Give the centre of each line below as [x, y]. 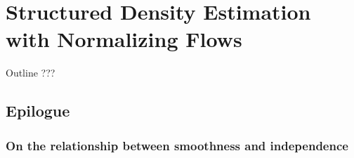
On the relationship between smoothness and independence [177, 145]
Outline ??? [31, 73]
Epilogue [38, 111]
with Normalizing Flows [124, 39]
